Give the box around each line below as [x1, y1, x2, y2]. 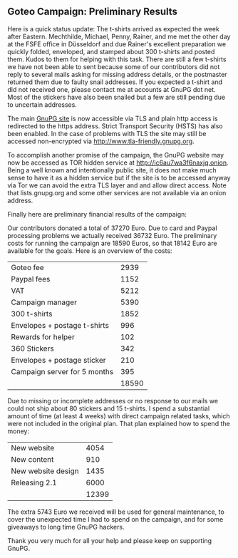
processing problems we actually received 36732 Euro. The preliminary [7, 231, 217, 239]
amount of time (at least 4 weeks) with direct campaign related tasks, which [7, 411, 230, 420]
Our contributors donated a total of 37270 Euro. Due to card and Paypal [7, 224, 217, 232]
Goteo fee [11, 262, 44, 272]
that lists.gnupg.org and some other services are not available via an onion [7, 188, 227, 197]
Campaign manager [11, 297, 77, 307]
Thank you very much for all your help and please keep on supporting [7, 536, 212, 544]
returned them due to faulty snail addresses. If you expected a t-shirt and [7, 78, 223, 86]
